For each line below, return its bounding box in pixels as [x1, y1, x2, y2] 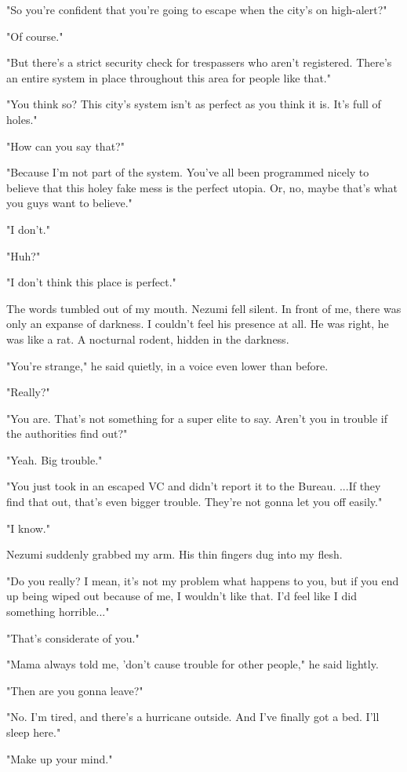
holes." [6, 111, 38, 127]
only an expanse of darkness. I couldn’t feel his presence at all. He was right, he [6, 315, 389, 332]
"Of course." [6, 27, 64, 44]
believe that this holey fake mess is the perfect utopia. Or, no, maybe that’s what [6, 179, 398, 195]
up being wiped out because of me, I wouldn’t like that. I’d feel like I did [6, 588, 357, 604]
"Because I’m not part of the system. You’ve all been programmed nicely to [6, 164, 369, 180]
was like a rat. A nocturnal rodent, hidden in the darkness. [6, 330, 289, 347]
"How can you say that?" [6, 137, 125, 154]
